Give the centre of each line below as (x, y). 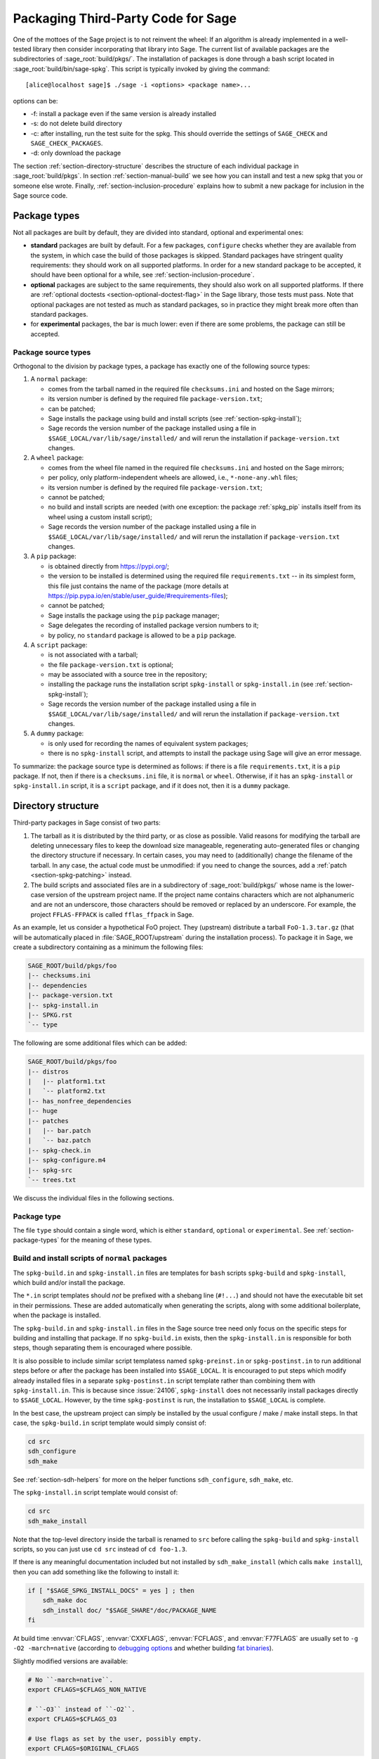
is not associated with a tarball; (93, 655)
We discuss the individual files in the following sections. (94, 1198)
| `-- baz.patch (59, 1141)
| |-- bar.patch (59, 1130)
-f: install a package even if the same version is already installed (124, 113)
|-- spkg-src (50, 1170)
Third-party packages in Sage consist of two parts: (87, 823)
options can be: (35, 101)
